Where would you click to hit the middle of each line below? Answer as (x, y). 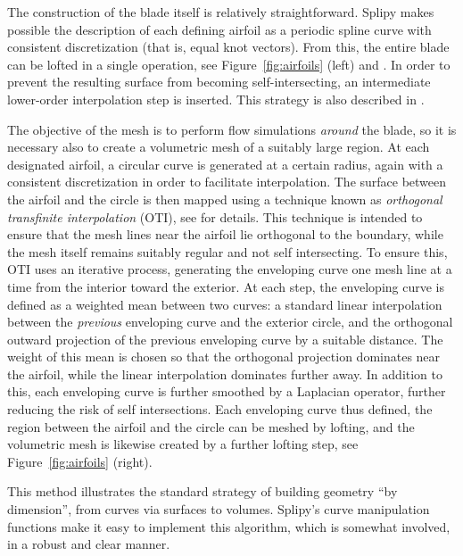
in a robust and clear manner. (89, 544)
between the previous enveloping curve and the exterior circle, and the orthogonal (230, 322)
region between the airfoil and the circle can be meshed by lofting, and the (211, 426)
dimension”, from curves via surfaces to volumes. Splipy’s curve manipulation (219, 509)
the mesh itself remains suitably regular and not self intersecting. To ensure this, (227, 251)
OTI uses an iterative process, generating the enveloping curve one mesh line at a (230, 269)
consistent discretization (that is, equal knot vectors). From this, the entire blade (228, 47)
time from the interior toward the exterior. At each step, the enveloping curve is (226, 286)
